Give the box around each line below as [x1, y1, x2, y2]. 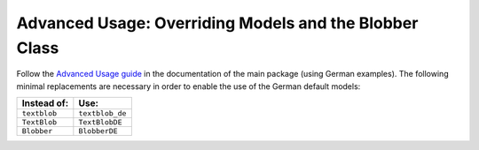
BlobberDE [78, 126, 119, 136]
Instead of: [21, 97, 69, 109]
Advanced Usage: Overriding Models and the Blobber [16, 13, 419, 33]
